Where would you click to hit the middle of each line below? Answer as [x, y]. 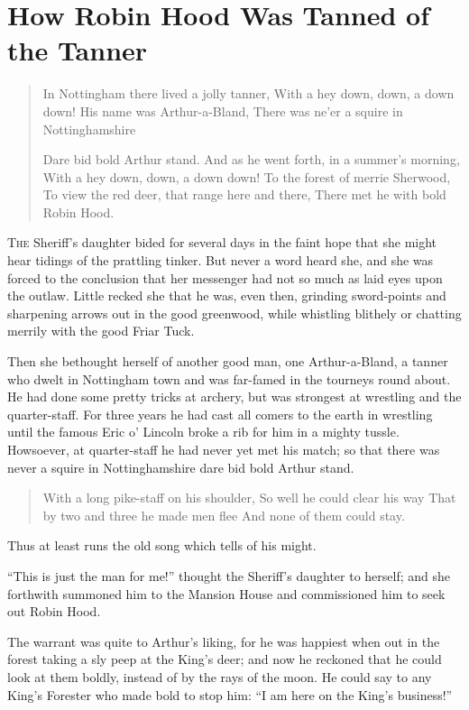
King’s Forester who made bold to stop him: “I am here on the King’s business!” [230, 694]
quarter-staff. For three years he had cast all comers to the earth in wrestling [220, 414]
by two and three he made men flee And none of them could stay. [224, 515]
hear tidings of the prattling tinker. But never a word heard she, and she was [221, 260]
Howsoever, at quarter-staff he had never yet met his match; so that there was [224, 449]
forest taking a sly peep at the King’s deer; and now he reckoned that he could [225, 659]
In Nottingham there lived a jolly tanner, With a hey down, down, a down [248, 93]
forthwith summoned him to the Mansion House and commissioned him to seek [226, 593]
